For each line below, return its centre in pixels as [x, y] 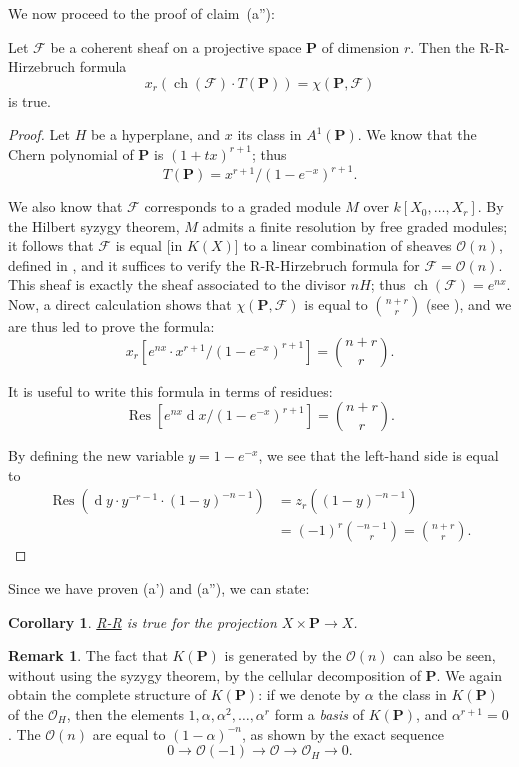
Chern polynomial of [71, 153]
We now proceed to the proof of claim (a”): [141, 13]
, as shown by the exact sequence [342, 733]
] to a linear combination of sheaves [343, 245]
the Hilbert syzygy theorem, [94, 225]
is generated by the [283, 655]
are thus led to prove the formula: [111, 326]
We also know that [65, 206]
